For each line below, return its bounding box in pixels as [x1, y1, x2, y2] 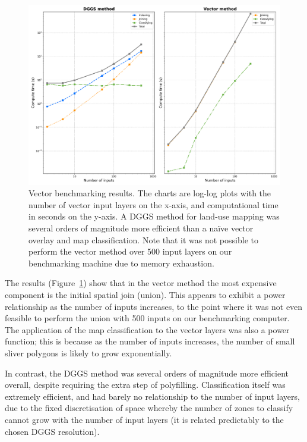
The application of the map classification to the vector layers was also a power [5, 323, 290, 336]
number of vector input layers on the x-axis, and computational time [29, 198, 278, 211]
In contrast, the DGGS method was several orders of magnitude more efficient [5, 366, 289, 379]
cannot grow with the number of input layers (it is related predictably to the [5, 413, 284, 425]
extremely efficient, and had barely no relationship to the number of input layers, [5, 390, 300, 402]
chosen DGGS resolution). [5, 425, 100, 437]
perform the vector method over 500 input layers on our [29, 245, 232, 258]
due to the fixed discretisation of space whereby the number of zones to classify [5, 402, 293, 414]
